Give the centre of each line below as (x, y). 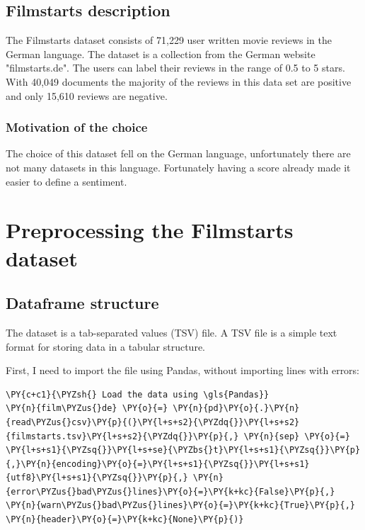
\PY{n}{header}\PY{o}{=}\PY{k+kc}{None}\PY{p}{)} (125, 520)
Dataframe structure (82, 303)
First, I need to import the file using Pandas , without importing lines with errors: (183, 370)
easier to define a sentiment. (66, 181)
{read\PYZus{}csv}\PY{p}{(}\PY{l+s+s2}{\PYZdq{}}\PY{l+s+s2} (153, 422)
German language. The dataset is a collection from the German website (161, 53)
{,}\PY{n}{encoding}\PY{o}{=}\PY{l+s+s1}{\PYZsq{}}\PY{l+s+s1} (158, 464)
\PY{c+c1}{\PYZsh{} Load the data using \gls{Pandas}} (138, 394)
